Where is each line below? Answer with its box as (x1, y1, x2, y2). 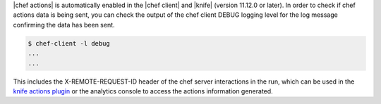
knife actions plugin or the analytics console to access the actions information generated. (13, 86, 273, 95)
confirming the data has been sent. (13, 20, 116, 29)
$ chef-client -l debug (28, 39, 111, 47)
